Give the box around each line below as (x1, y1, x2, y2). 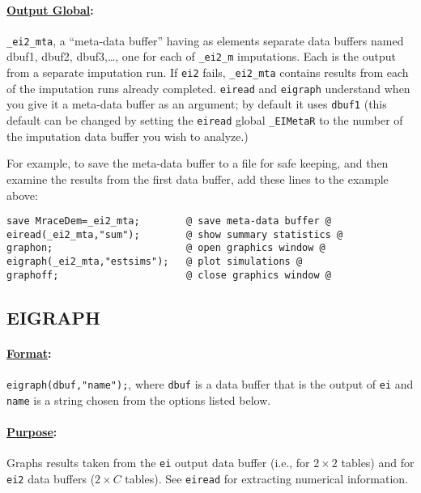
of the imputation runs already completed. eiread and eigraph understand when (6, 79, 410, 96)
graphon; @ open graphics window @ (6, 242, 325, 254)
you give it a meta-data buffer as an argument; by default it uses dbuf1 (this (6, 96, 387, 113)
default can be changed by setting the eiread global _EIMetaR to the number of (6, 112, 403, 129)
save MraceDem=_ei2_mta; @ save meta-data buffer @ (6, 215, 331, 227)
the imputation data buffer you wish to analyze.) (6, 127, 249, 144)
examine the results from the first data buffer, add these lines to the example (6, 170, 389, 187)
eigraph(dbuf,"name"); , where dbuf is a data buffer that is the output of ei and (6, 375, 414, 392)
